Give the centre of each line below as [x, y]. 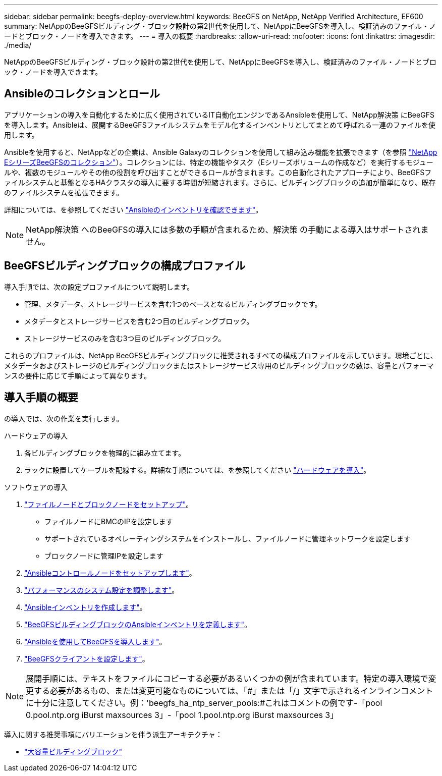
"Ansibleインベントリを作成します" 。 [86, 607]
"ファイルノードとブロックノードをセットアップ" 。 [109, 504]
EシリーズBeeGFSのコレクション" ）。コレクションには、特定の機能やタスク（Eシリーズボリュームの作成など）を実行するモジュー [219, 162]
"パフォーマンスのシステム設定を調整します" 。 [102, 590]
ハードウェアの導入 [36, 435]
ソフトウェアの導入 [36, 487]
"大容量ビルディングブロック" [73, 751]
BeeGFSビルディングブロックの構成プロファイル [125, 266]
